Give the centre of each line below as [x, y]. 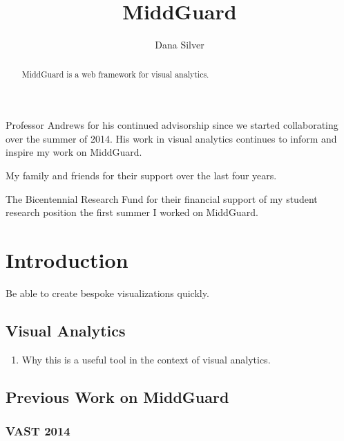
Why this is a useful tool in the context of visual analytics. [146, 359]
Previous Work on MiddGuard [117, 396]
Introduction [67, 259]
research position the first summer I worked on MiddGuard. [132, 212]
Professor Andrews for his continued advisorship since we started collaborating [172, 125]
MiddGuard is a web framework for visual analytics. [115, 74]
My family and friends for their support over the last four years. [141, 175]
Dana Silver [180, 45]
